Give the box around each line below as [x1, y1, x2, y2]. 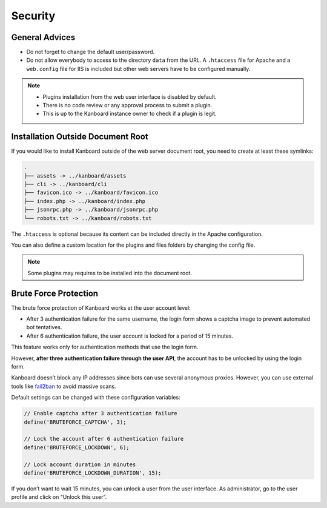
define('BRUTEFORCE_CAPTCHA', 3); [24, 418, 127, 426]
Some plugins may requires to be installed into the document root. [27, 269, 193, 276]
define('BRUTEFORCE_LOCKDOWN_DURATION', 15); [24, 469, 162, 476]
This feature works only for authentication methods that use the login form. [11, 343, 199, 351]
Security [11, 9, 56, 22]
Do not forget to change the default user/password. [26, 48, 155, 56]
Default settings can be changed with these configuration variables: [11, 394, 181, 401]
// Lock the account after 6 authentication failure [24, 435, 184, 443]
